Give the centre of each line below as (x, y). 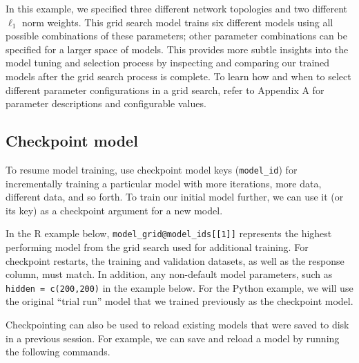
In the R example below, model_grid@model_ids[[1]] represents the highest (169, 233)
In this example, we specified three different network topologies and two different (177, 8)
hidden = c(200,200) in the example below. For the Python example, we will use (179, 287)
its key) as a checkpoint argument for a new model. (114, 210)
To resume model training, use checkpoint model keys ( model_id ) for (152, 169)
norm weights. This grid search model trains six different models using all (177, 22)
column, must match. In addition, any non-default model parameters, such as (169, 274)
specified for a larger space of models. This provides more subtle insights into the (177, 49)
